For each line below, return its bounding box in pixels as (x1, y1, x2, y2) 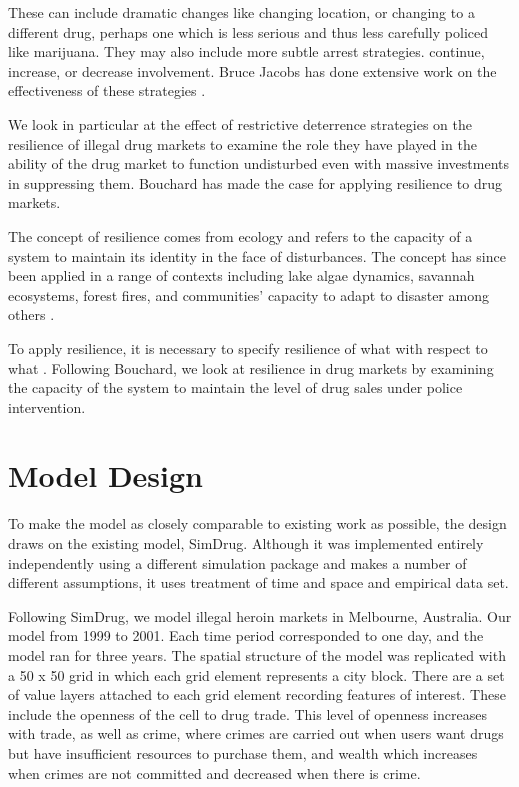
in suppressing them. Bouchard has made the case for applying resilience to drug (8, 172, 502, 193)
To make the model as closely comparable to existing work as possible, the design (8, 513, 507, 534)
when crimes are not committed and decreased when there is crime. (8, 762, 421, 783)
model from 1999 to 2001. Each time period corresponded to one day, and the (8, 625, 484, 646)
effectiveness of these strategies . (8, 80, 206, 101)
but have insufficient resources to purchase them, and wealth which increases (8, 742, 478, 763)
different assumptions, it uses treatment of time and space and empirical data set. (8, 572, 509, 593)
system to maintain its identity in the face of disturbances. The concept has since (8, 245, 506, 266)
